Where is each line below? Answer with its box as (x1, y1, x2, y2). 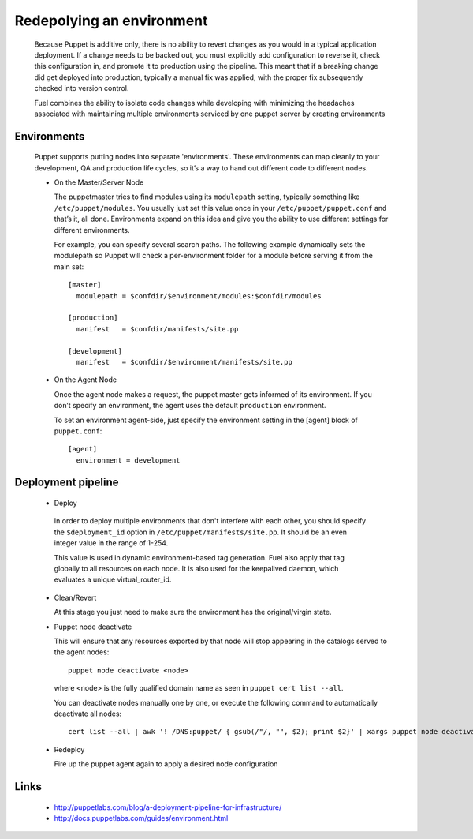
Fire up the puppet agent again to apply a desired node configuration (54, 759, 278, 769)
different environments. (54, 225, 130, 234)
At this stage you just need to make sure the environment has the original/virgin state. (54, 608, 332, 617)
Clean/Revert (54, 593, 97, 602)
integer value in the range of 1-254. (54, 538, 169, 548)
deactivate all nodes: (54, 709, 122, 718)
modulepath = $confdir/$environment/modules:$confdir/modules (76, 291, 322, 300)
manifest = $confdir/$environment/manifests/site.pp (76, 358, 293, 366)
